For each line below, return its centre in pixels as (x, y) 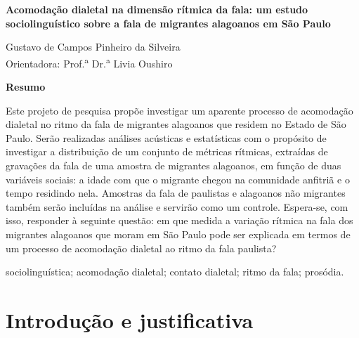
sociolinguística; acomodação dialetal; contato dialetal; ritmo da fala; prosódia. (175, 272)
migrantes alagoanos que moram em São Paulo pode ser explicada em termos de (178, 234)
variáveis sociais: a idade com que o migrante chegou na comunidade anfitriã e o (178, 179)
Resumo (26, 87)
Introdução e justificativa (130, 319)
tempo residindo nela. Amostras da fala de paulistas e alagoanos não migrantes (176, 193)
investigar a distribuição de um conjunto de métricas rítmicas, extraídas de (167, 151)
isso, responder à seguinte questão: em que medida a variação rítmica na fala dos (179, 220)
